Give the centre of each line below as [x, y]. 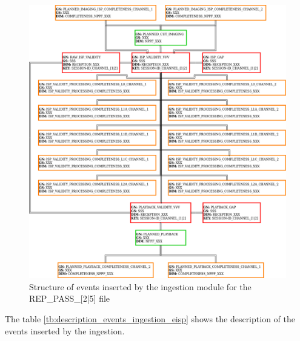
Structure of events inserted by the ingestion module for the [140, 286]
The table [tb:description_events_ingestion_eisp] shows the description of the [150, 319]
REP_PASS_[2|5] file [70, 298]
